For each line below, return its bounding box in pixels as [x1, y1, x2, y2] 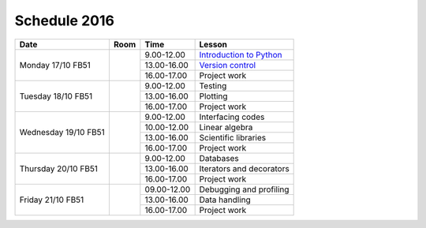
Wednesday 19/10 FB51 [19, 127, 106, 138]
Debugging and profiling [199, 184, 290, 195]
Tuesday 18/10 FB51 [19, 91, 93, 102]
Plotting [199, 91, 228, 102]
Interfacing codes [199, 111, 265, 122]
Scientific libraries [199, 132, 267, 143]
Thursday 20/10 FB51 [19, 163, 99, 174]
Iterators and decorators [199, 163, 290, 174]
